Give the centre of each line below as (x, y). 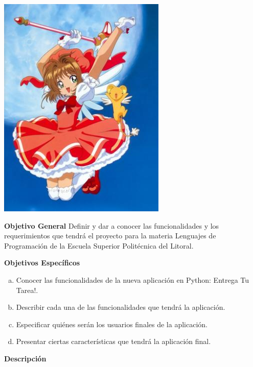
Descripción (25, 359)
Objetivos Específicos (42, 263)
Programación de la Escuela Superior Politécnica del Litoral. (99, 245)
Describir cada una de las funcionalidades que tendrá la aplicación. (121, 307)
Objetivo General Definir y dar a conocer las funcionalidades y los (112, 225)
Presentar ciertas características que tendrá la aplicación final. (113, 341)
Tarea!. (27, 290)
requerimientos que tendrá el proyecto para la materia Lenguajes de (110, 236)
